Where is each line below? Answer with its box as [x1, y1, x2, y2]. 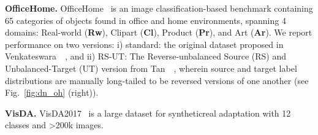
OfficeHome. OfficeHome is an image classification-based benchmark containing [5, 2, 313, 14]
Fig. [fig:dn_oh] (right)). [5, 86, 99, 99]
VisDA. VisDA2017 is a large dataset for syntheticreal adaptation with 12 [5, 106, 291, 119]
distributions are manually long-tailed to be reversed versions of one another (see [5, 74, 309, 87]
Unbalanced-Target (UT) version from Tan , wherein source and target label [5, 61, 297, 74]
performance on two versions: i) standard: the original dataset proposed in [5, 37, 284, 50]
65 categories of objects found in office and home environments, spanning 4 [5, 13, 286, 26]
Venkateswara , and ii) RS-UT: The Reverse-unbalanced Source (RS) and [5, 50, 286, 63]
